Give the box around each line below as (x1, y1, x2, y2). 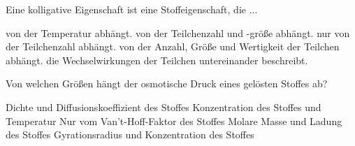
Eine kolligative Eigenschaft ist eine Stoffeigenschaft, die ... (6, 2, 258, 16)
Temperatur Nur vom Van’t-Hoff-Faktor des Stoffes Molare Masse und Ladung (6, 113, 342, 128)
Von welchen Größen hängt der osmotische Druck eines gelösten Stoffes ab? (6, 76, 328, 91)
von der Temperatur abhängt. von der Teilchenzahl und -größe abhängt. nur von (6, 25, 350, 40)
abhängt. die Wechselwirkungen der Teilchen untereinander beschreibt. (6, 52, 308, 67)
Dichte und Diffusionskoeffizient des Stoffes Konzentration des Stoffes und (6, 99, 321, 114)
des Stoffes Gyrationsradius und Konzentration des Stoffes (6, 127, 254, 142)
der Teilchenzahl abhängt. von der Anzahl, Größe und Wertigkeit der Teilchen (6, 39, 340, 54)
